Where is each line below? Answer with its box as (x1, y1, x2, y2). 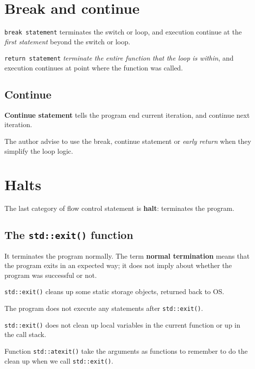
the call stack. (4, 329, 46, 339)
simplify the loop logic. (4, 145, 73, 156)
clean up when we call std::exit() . (4, 355, 113, 366)
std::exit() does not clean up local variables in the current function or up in (4, 319, 241, 330)
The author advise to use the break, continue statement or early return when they (4, 136, 252, 146)
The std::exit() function (4, 227, 134, 242)
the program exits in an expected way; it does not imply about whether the (4, 260, 232, 270)
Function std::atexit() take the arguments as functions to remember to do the (4, 346, 248, 356)
